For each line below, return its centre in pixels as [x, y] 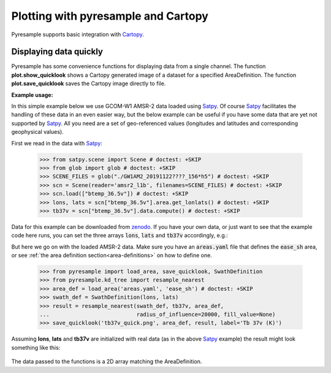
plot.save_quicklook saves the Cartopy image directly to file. [89, 83]
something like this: [36, 347]
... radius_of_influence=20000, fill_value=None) [158, 314]
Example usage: [32, 94]
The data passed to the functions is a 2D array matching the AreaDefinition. [107, 361]
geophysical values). [37, 132]
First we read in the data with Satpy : [57, 143]
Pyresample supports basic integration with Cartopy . [78, 34]
